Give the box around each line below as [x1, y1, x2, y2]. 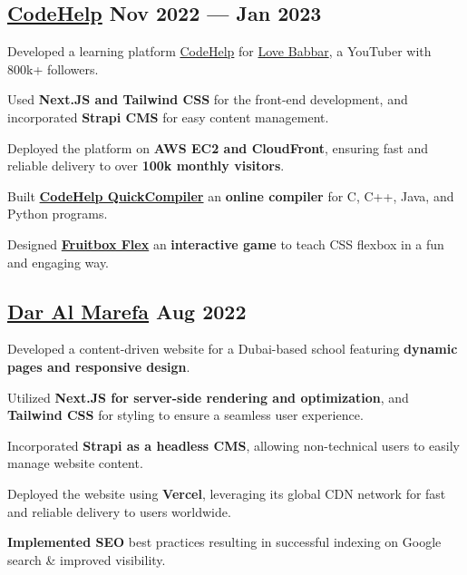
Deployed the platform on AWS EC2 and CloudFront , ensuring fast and [7, 138, 429, 157]
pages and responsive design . [7, 356, 190, 375]
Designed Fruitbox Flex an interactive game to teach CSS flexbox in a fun [7, 234, 444, 253]
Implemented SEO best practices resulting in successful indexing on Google [7, 532, 442, 551]
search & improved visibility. [7, 550, 166, 569]
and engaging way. [7, 252, 110, 271]
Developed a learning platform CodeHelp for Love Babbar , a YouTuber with [7, 42, 432, 61]
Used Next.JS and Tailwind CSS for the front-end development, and [7, 90, 408, 109]
